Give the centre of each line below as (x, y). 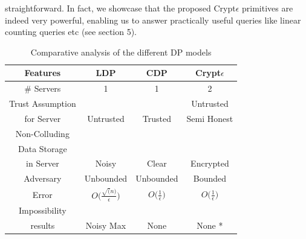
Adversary (43, 178)
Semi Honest (210, 118)
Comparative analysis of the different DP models (121, 52)
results (43, 225)
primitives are (267, 8)
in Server (43, 163)
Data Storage (42, 148)
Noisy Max (106, 225)
